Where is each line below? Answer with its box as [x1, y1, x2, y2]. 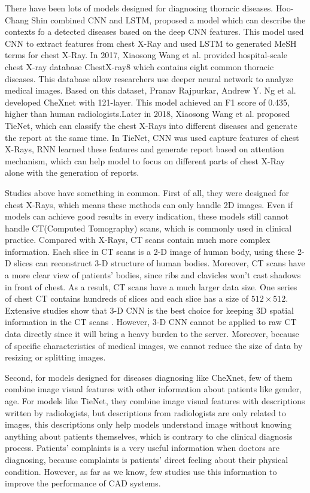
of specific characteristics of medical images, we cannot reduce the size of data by [5, 339, 303, 351]
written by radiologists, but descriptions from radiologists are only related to [5, 406, 286, 419]
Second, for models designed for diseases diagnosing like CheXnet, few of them [5, 371, 293, 383]
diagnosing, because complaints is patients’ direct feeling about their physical [5, 453, 288, 465]
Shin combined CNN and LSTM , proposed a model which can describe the [31, 13, 306, 26]
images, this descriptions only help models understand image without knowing [5, 418, 291, 431]
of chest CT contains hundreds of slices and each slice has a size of [5, 292, 248, 305]
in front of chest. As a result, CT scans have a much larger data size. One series [5, 280, 297, 293]
